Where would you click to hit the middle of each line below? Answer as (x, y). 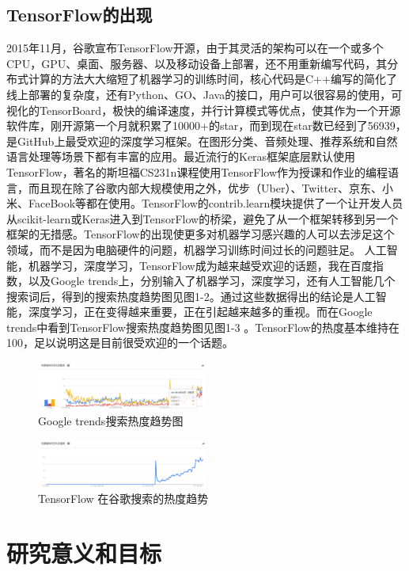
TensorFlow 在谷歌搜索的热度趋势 (123, 499)
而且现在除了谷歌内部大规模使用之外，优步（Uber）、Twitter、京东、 (205, 187)
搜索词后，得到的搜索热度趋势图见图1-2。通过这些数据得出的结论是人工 (191, 296)
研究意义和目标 (84, 552)
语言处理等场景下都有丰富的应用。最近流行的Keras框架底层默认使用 (181, 156)
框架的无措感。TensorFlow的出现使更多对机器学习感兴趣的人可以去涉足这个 (201, 234)
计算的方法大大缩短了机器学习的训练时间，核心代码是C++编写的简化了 (212, 79)
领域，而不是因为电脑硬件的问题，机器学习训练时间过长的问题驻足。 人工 (197, 249)
